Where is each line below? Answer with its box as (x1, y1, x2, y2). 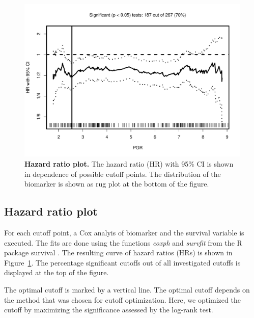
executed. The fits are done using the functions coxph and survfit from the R (4, 237, 242, 248)
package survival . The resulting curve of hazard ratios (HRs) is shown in (4, 247, 233, 258)
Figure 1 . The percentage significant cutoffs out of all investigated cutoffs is (4, 257, 241, 268)
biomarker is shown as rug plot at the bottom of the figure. (24, 178, 209, 189)
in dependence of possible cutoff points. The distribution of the (24, 168, 221, 179)
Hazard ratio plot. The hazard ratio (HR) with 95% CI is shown (24, 158, 234, 169)
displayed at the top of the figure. (4, 267, 109, 278)
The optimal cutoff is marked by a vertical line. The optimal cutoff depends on (4, 284, 250, 295)
